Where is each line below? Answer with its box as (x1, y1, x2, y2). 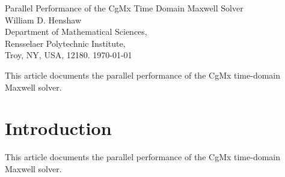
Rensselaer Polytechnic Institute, (5, 37, 126, 49)
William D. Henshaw (5, 13, 82, 26)
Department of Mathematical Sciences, (5, 25, 147, 38)
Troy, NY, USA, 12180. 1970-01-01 (5, 49, 132, 61)
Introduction (5, 116, 112, 140)
